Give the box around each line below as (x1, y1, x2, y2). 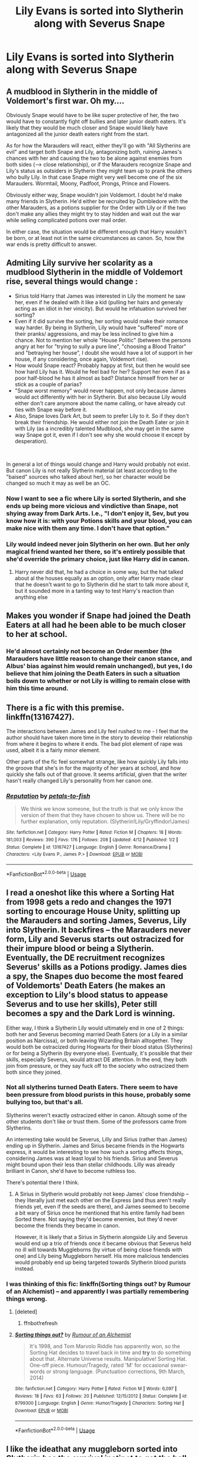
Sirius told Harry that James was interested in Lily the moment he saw (14, 292, 185, 299)
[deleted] (14, 1308, 37, 1316)
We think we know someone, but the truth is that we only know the (20, 805, 184, 812)
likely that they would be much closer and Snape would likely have (6, 124, 168, 131)
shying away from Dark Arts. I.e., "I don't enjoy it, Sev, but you (6, 509, 189, 518)
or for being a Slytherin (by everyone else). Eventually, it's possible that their (6, 1049, 192, 1057)
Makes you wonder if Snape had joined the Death (6, 611, 191, 621)
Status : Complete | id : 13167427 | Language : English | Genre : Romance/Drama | (6, 844, 171, 850)
